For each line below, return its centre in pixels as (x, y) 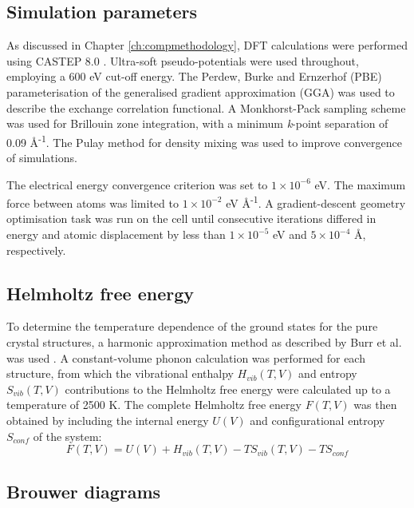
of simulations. (42, 158)
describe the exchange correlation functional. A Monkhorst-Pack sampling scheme (206, 107)
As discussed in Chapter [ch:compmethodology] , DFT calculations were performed (207, 45)
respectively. (36, 250)
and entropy (328, 373)
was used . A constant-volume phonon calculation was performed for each (186, 357)
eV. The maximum (360, 184)
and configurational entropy (317, 420)
